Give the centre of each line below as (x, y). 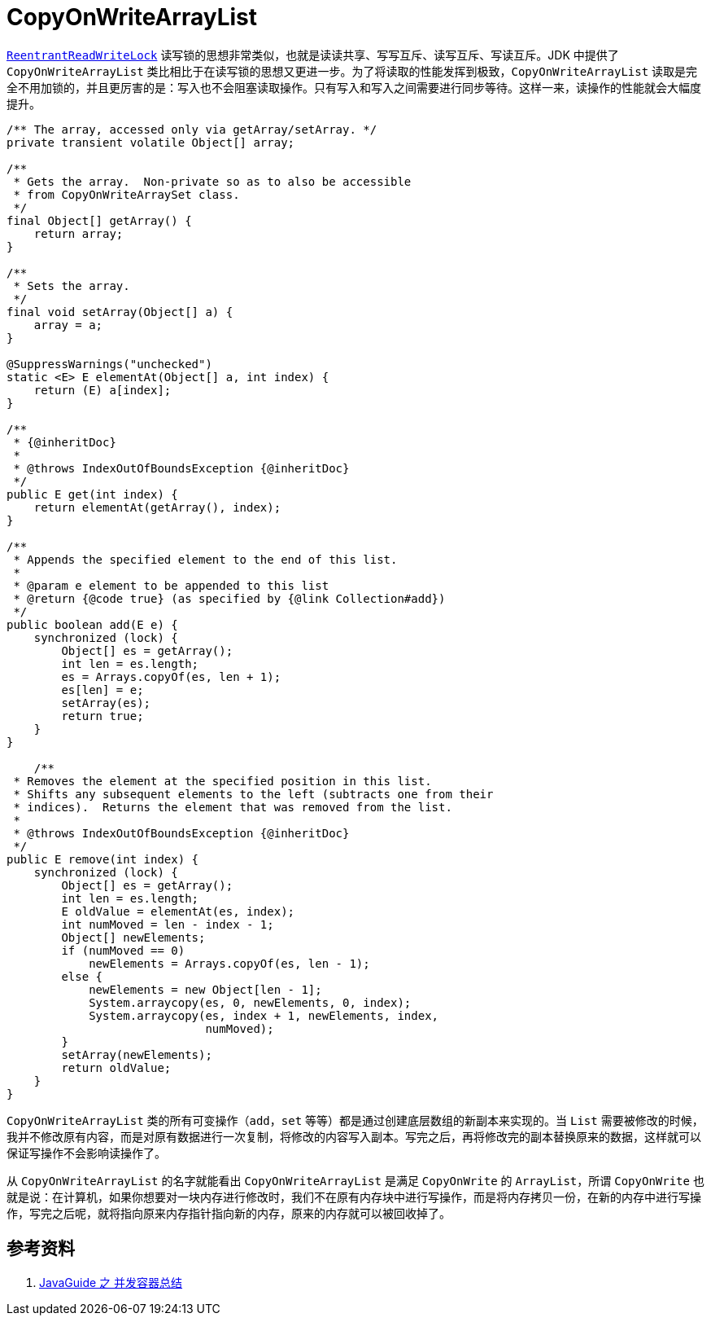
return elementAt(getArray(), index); (157, 507)
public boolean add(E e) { (92, 624)
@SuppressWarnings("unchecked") (109, 364)
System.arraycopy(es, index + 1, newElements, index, (264, 1015)
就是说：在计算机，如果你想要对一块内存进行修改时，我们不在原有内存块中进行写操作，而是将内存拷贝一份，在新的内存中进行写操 (354, 1197)
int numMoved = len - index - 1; (168, 924)
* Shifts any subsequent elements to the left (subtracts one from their (253, 794)
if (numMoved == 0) (123, 950)
